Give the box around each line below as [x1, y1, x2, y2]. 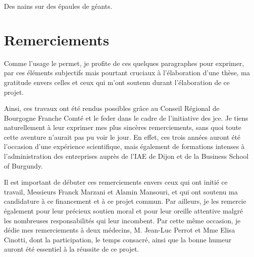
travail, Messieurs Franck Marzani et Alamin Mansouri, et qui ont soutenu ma [4, 186, 238, 196]
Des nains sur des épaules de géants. [4, 1, 112, 11]
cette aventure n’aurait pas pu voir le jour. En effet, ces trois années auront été [4, 131, 241, 142]
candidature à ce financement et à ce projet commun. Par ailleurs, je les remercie [4, 196, 246, 206]
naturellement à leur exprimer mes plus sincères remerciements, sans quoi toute [4, 122, 242, 132]
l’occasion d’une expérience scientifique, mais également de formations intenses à [4, 141, 245, 151]
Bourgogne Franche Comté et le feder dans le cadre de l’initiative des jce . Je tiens [4, 112, 248, 123]
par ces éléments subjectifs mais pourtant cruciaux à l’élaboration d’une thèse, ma [4, 67, 250, 78]
